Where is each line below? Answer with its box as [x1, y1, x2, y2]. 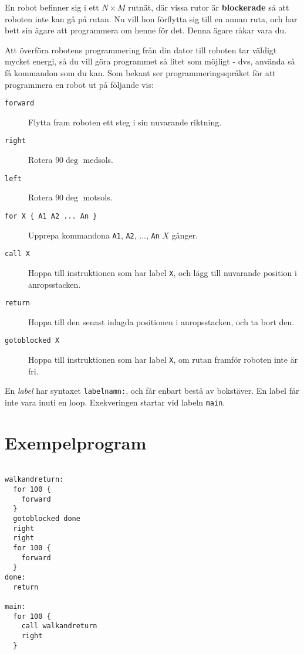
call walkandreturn [21, 622, 97, 631]
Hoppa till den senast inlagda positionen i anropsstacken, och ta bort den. [28, 315, 295, 328]
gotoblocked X [5, 336, 60, 345]
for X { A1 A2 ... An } [5, 212, 97, 220]
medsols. [83, 154, 114, 166]
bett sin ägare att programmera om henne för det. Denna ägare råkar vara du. [5, 24, 287, 36]
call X [5, 250, 30, 258]
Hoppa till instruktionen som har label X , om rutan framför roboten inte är [28, 353, 298, 366]
